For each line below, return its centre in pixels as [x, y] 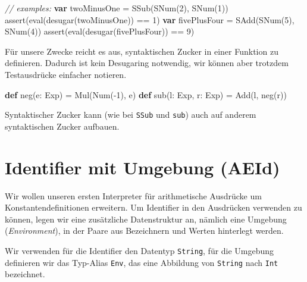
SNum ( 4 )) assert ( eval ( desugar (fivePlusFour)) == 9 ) [100, 31]
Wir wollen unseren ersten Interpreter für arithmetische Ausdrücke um [133, 195]
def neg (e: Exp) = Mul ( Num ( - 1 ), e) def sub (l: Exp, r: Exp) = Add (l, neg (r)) [146, 94]
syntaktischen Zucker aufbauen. [62, 126]
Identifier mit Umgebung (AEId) [142, 167]
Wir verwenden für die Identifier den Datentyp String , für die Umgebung [140, 250]
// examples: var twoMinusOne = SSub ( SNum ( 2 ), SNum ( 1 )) [117, 8]
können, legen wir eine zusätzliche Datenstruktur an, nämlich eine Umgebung [146, 219]
